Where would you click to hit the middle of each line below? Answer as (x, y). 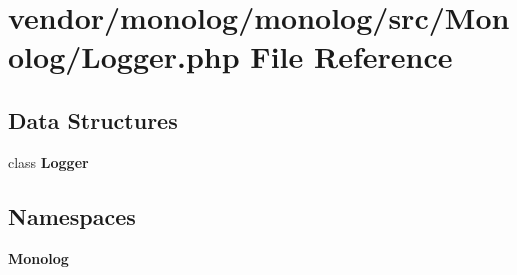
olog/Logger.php (124, 56)
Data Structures (93, 119)
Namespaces (72, 215)
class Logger (48, 161)
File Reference (351, 56)
